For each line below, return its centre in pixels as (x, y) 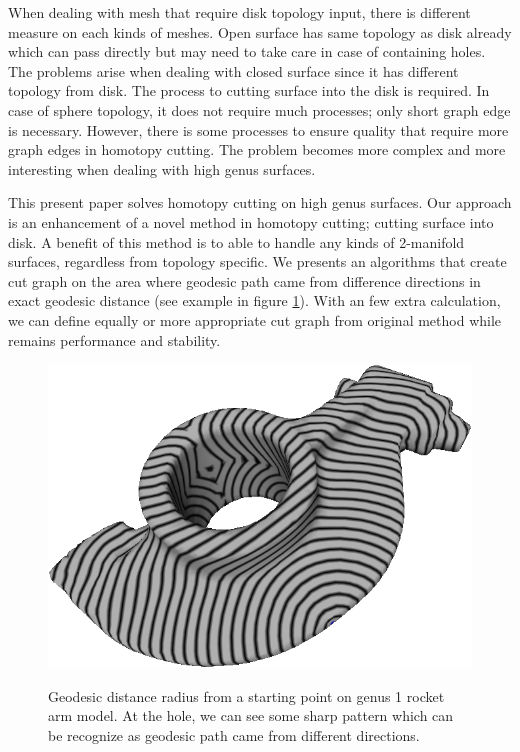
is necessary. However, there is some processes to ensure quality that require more (258, 129)
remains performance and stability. (114, 339)
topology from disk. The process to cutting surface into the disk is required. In (249, 90)
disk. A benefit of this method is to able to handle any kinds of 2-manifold (236, 241)
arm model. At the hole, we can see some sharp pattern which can (251, 715)
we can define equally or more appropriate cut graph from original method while (255, 319)
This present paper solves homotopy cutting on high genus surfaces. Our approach (260, 202)
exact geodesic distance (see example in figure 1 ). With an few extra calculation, (254, 300)
